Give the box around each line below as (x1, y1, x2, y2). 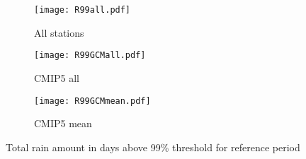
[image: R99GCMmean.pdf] (34, 95, 151, 106)
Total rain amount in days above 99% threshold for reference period (6, 139, 300, 154)
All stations (34, 25, 84, 40)
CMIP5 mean (34, 116, 92, 131)
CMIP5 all (34, 70, 79, 85)
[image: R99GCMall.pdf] (34, 50, 146, 61)
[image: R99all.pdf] (34, 5, 131, 15)
